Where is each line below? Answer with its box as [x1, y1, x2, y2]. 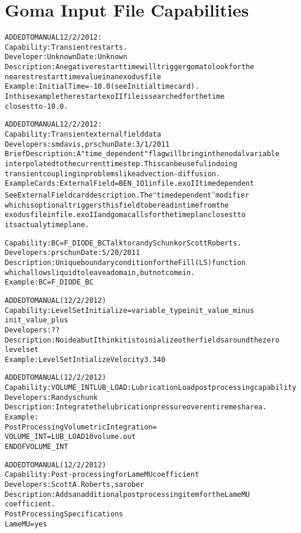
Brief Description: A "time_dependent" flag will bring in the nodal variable [5, 150, 280, 159]
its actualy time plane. [5, 220, 90, 229]
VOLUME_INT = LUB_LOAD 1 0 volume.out [5, 432, 136, 441]
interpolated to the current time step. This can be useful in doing [5, 160, 237, 168]
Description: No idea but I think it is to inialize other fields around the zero [5, 335, 280, 344]
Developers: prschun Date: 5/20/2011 [5, 248, 140, 257]
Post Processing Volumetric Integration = [5, 422, 157, 431]
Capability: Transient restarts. [5, 43, 127, 51]
